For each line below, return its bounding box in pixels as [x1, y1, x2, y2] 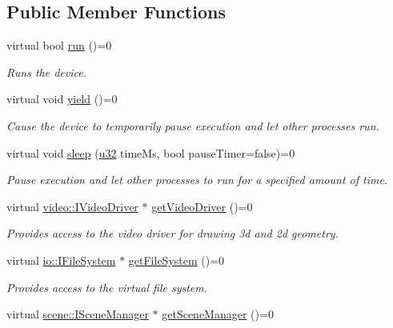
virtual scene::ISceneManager [6, 306, 149, 322]
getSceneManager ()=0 [162, 306, 274, 322]
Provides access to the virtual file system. [6, 278, 208, 295]
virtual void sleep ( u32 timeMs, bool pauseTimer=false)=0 [6, 144, 295, 161]
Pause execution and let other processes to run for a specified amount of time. [6, 171, 388, 188]
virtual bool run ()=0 [6, 37, 112, 54]
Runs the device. [6, 63, 87, 80]
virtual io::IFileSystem [6, 251, 116, 268]
